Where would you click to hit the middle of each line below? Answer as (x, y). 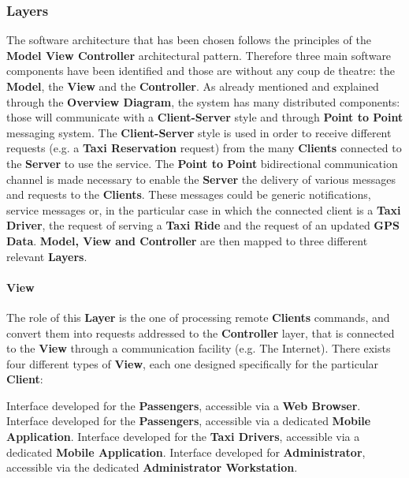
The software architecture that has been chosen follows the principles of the (189, 40)
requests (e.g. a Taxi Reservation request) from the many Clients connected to (204, 148)
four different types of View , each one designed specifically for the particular (193, 363)
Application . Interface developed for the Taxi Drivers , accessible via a (183, 437)
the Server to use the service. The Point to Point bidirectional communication (202, 163)
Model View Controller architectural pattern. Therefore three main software (199, 55)
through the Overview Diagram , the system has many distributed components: (203, 101)
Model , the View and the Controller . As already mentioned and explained (193, 86)
